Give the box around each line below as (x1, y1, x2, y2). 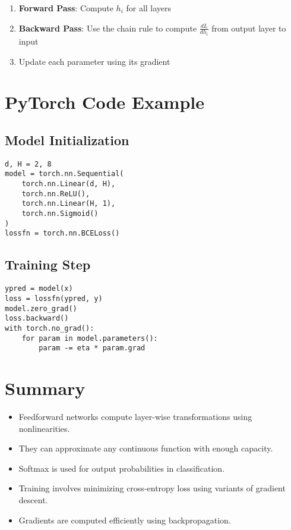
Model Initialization (5, 131, 129, 149)
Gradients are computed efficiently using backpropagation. (18, 513, 231, 526)
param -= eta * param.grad (39, 344, 145, 353)
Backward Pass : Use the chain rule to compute (18, 21, 197, 34)
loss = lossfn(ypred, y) (5, 294, 103, 303)
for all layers (126, 2, 172, 14)
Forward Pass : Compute (18, 2, 113, 14)
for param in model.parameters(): (21, 334, 158, 343)
